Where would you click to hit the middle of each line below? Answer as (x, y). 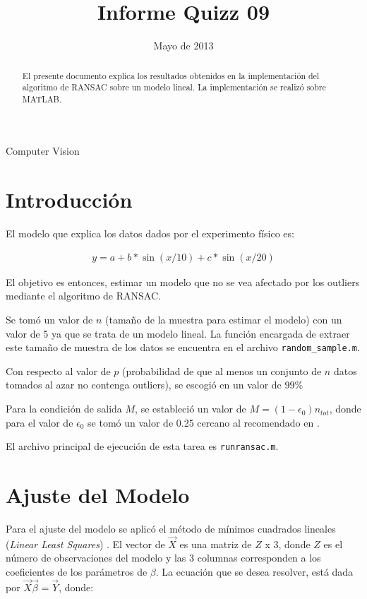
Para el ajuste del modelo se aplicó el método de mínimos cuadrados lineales (171, 529)
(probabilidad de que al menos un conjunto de (222, 370)
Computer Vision (43, 151)
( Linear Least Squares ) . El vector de (85, 544)
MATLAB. (42, 99)
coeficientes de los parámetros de (77, 572)
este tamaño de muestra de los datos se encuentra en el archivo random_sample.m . (183, 347)
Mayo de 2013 (183, 46)
